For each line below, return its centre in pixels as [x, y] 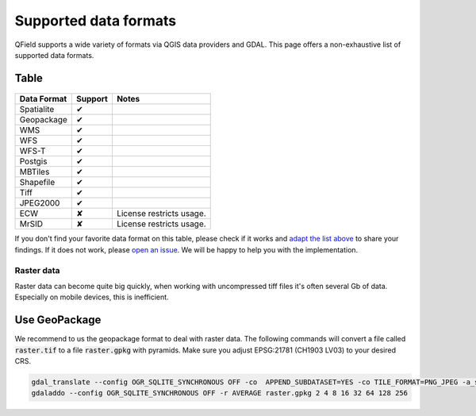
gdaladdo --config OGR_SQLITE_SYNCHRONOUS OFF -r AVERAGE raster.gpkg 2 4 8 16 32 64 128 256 [220, 393]
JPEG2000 [40, 203]
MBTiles [35, 172]
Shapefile [37, 183]
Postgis [33, 161]
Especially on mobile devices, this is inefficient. [92, 297]
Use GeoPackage [58, 320]
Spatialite [37, 110]
